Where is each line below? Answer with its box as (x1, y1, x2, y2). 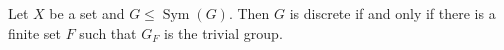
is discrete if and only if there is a (289, 3, 496, 23)
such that (79, 22, 137, 43)
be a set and (49, 3, 125, 23)
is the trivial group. (163, 22, 283, 43)
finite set (8, 22, 61, 43)
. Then (228, 3, 270, 23)
